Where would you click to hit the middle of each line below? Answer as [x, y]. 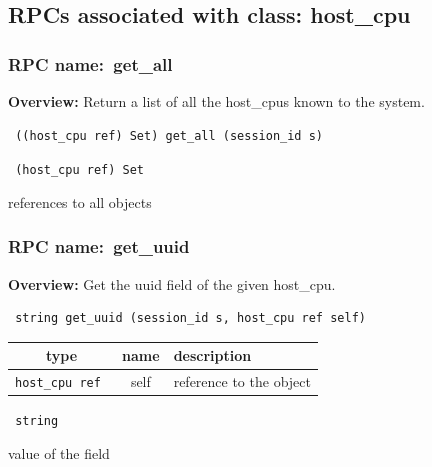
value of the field [59, 453]
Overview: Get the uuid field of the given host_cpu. [172, 283]
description [212, 355]
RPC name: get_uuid [99, 246]
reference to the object [242, 381]
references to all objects [80, 201]
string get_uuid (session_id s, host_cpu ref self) [190, 318]
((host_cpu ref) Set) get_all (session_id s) [169, 135]
